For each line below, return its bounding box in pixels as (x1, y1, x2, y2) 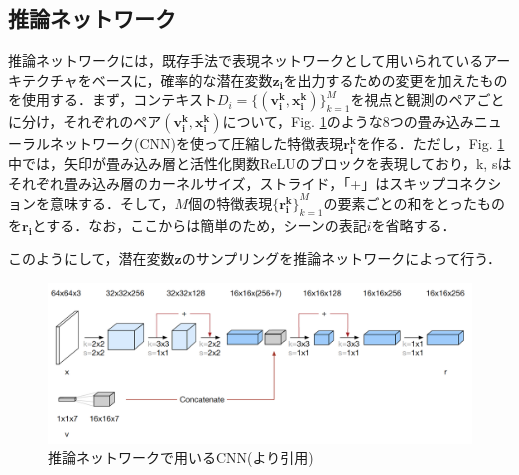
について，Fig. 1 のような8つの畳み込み (222, 111, 474, 132)
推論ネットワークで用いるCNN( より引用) (48, 447, 314, 468)
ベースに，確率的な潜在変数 (91, 69, 273, 90)
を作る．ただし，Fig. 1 (356, 133, 505, 154)
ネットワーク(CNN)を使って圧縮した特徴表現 (49, 133, 344, 154)
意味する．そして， (49, 192, 175, 213)
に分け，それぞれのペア (8, 111, 162, 132)
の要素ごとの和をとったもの (323, 192, 505, 213)
